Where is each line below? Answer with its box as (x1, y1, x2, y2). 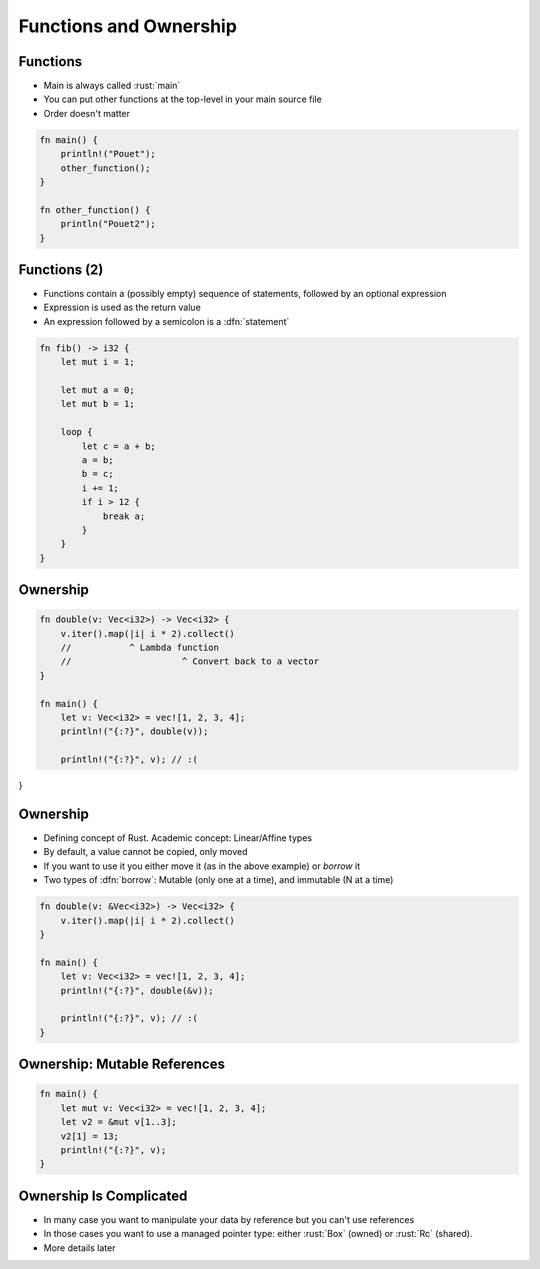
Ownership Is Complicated (18, 1187, 188, 1204)
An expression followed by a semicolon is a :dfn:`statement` (43, 315, 290, 327)
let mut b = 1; (60, 398, 135, 410)
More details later (43, 1241, 116, 1254)
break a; (102, 510, 146, 522)
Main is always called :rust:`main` (43, 80, 181, 92)
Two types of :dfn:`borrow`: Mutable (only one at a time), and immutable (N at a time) (43, 874, 394, 886)
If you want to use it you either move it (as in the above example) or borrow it (43, 860, 361, 872)
